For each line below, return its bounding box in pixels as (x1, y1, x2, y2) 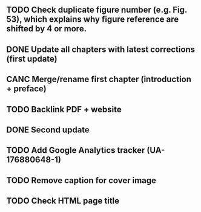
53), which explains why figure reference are (6, 14, 179, 25)
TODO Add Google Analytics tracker (6, 145, 145, 156)
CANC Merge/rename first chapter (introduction (6, 74, 192, 85)
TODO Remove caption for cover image (6, 175, 156, 185)
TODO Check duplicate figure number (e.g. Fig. (6, 5, 188, 15)
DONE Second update (6, 124, 90, 135)
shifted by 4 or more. (6, 24, 87, 34)
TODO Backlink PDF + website (6, 104, 122, 114)
